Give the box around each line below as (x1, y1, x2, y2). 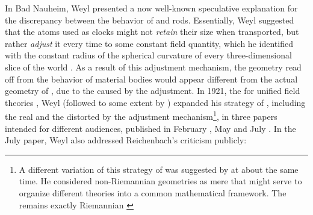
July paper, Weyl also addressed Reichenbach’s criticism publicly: (5, 134, 247, 146)
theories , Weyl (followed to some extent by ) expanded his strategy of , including (5, 96, 306, 108)
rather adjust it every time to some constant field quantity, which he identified (5, 37, 293, 49)
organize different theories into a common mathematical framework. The (19, 186, 287, 199)
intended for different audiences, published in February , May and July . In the (5, 122, 296, 134)
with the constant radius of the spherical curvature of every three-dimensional (5, 49, 292, 61)
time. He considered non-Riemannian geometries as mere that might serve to (19, 175, 302, 187)
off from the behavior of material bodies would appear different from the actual (5, 72, 298, 85)
